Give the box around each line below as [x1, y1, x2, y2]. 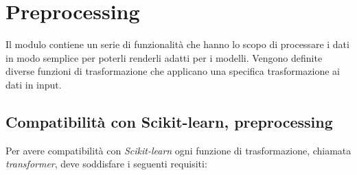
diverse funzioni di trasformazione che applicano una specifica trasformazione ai [5, 64, 341, 78]
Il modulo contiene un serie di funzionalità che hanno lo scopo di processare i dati [5, 37, 349, 51]
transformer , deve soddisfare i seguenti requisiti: [5, 156, 207, 171]
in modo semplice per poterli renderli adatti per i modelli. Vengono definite [5, 50, 323, 65]
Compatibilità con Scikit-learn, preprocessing [5, 110, 333, 132]
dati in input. [5, 77, 62, 91]
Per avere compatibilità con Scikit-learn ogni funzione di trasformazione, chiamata [5, 143, 352, 157]
